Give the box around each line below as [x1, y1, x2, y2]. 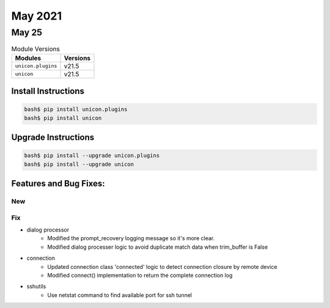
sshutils [26, 283, 46, 290]
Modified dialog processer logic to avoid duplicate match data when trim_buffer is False [47, 243, 268, 251]
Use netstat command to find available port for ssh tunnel [47, 291, 193, 299]
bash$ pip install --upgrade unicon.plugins [24, 152, 160, 159]
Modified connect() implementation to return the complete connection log [47, 272, 233, 279]
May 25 [11, 27, 43, 38]
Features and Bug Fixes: [11, 178, 105, 189]
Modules [15, 54, 42, 62]
